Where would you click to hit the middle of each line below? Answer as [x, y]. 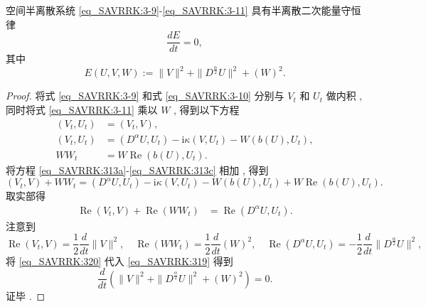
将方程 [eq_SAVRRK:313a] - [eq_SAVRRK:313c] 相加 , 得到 [137, 169]
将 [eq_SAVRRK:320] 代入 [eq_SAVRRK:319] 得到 [119, 260]
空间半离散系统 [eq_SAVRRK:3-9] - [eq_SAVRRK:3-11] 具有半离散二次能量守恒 [183, 10]
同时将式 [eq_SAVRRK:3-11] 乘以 [82, 109]
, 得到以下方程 [207, 109]
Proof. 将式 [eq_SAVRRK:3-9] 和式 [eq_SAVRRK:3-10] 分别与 [145, 96]
